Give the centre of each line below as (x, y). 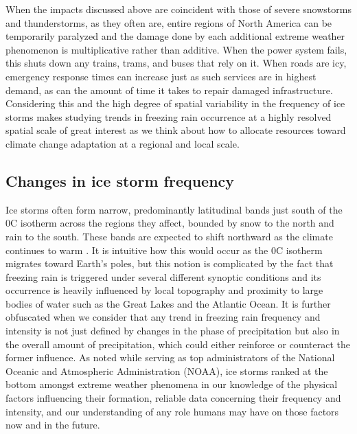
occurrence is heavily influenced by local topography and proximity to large (164, 290)
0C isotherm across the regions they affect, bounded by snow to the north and (170, 223)
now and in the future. (53, 425)
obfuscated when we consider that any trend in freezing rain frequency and (163, 317)
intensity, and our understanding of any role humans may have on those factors (172, 411)
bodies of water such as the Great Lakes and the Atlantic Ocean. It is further (168, 303)
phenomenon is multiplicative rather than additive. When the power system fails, (176, 49)
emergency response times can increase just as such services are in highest (161, 76)
